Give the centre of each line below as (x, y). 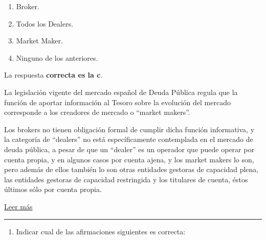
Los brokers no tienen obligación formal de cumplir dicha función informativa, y (129, 129)
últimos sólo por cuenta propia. (53, 189)
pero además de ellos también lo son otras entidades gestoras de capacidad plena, (131, 169)
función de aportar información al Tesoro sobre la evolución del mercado (117, 102)
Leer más (18, 206)
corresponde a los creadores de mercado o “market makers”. (97, 112)
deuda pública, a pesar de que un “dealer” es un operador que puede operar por (129, 149)
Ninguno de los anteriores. (57, 57)
